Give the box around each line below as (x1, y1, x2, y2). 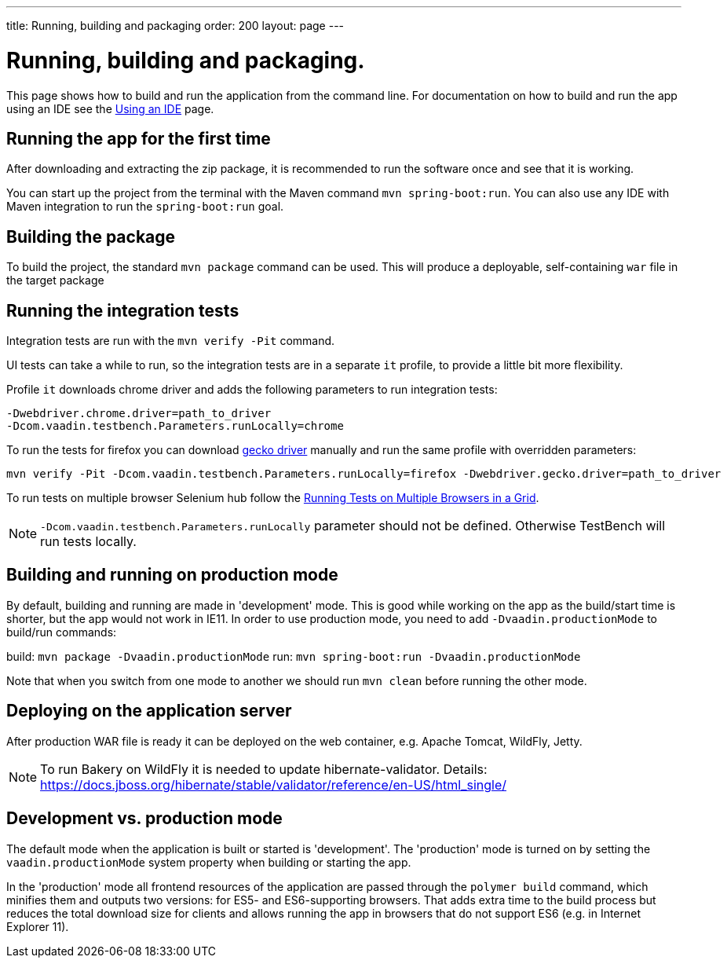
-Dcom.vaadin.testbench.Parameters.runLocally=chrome (6, 420, 344, 433)
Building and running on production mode (6, 565, 338, 585)
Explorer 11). (6, 919, 69, 933)
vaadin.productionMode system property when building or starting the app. (6, 855, 411, 869)
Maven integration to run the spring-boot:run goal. (6, 200, 284, 214)
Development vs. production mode (6, 808, 283, 829)
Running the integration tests (6, 300, 239, 321)
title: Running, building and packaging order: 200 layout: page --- (6, 19, 345, 32)
